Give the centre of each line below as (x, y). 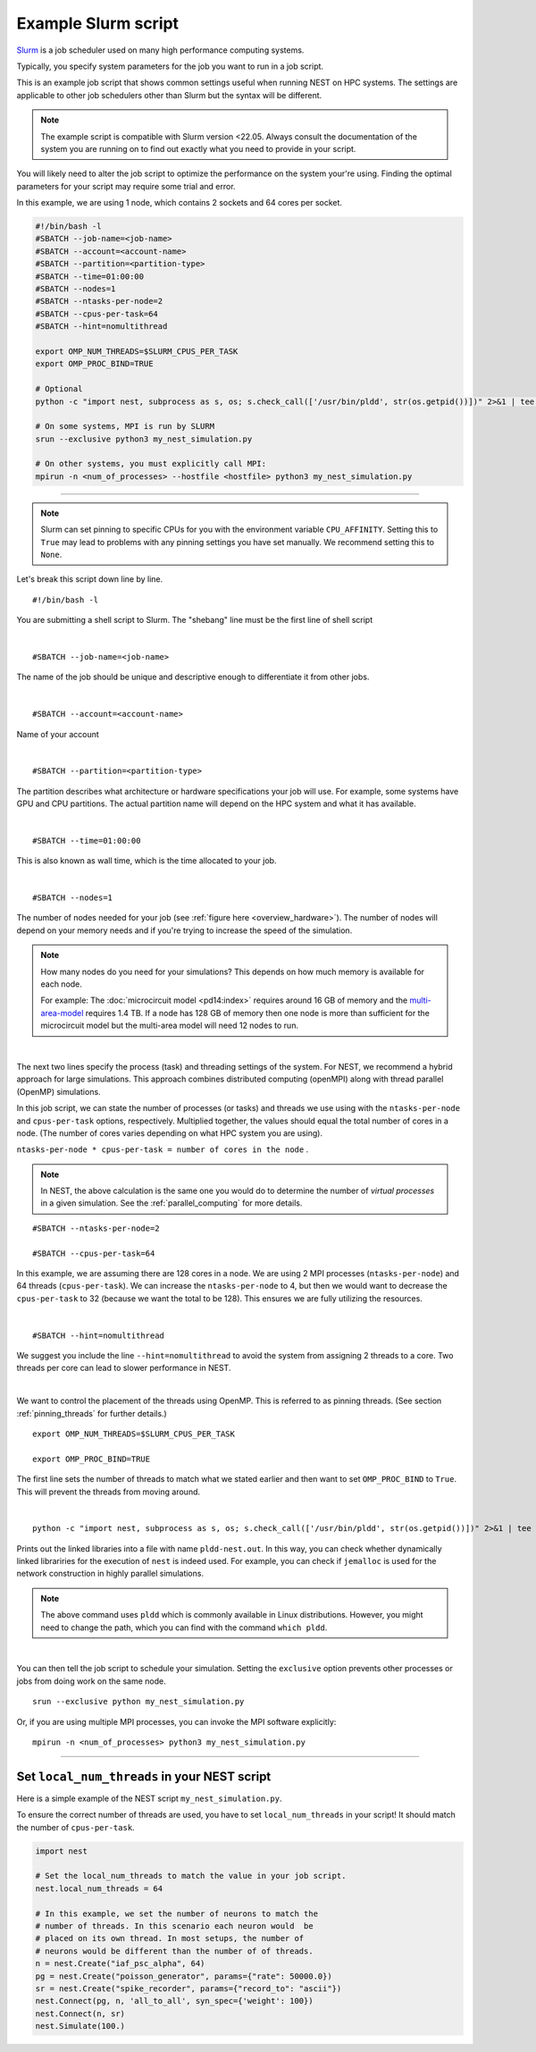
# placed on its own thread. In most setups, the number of (170, 1938)
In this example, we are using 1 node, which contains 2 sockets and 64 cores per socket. (180, 203)
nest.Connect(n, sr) (80, 2014)
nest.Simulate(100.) (80, 2026)
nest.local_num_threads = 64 (99, 1888)
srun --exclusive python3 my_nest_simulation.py (144, 439)
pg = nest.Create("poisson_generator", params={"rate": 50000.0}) (184, 1976)
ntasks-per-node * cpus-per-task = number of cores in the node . (163, 1149)
